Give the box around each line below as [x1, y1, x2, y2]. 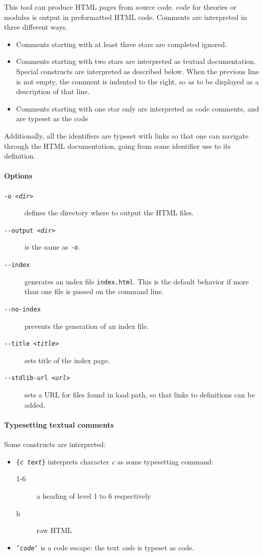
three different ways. [4, 21, 68, 32]
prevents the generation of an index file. [25, 320, 149, 331]
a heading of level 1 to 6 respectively [36, 490, 151, 501]
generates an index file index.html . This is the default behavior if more [25, 276, 249, 286]
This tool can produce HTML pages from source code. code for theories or [4, 2, 236, 12]
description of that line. [16, 86, 90, 97]
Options [4, 170, 33, 181]
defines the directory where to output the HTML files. [25, 207, 194, 218]
